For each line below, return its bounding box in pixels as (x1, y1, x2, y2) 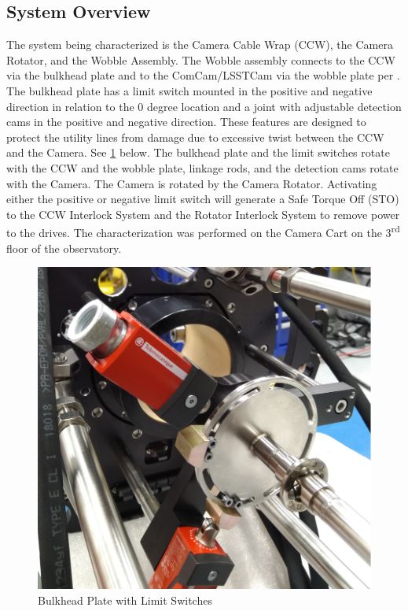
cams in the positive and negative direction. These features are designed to (6, 113, 366, 130)
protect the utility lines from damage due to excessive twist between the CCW (6, 128, 384, 145)
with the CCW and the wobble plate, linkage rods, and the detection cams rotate (6, 159, 399, 176)
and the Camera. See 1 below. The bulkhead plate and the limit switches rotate (6, 144, 390, 161)
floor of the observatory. (6, 239, 122, 256)
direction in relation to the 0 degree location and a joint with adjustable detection (6, 98, 402, 114)
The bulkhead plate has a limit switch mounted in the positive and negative (6, 82, 373, 98)
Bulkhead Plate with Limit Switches (38, 591, 212, 608)
